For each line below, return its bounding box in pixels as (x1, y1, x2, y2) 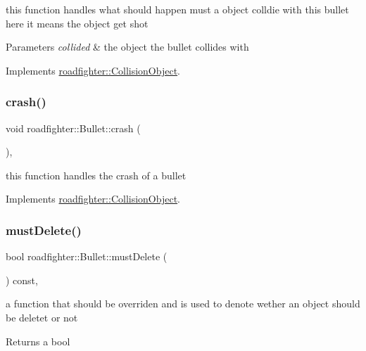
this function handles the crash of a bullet (6, 167, 187, 182)
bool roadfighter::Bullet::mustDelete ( (6, 249, 168, 264)
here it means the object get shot (6, 15, 149, 30)
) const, (6, 272, 38, 287)
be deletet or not (6, 309, 78, 324)
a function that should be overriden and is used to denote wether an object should (6, 296, 360, 311)
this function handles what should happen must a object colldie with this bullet (6, 2, 349, 16)
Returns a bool (6, 333, 70, 348)
